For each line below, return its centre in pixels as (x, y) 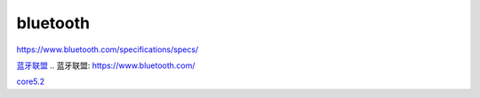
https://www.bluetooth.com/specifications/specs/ (108, 49)
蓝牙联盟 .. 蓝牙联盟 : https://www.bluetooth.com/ (106, 65)
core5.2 (31, 82)
